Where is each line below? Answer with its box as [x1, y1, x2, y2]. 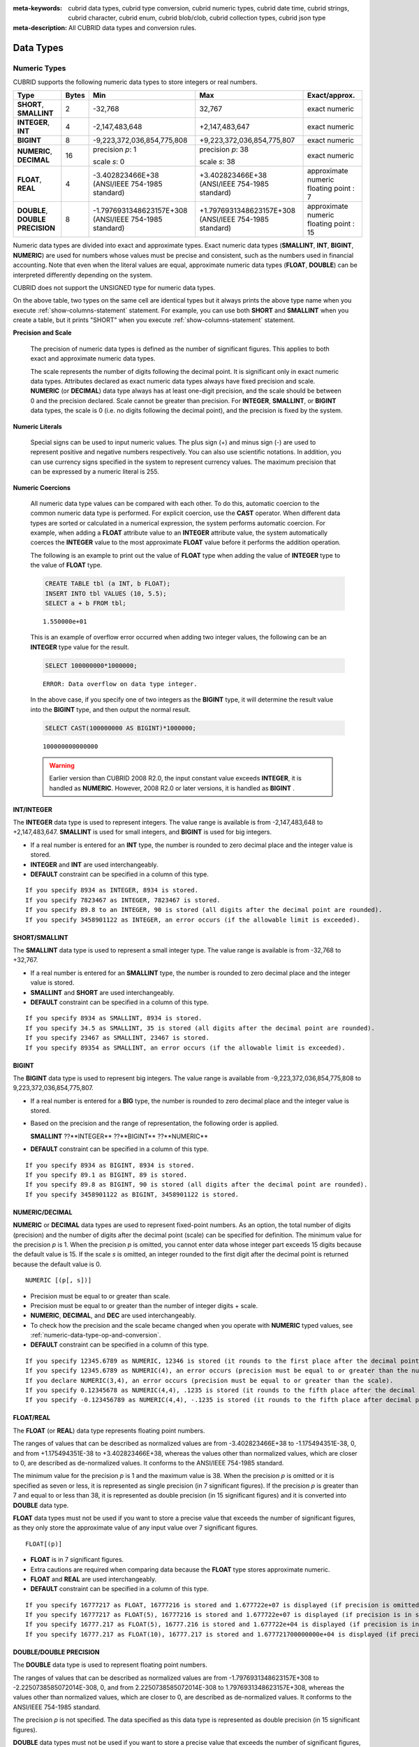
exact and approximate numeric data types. [30, 354, 156, 363]
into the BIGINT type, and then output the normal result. [30, 705, 191, 713]
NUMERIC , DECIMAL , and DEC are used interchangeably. [30, 1311, 196, 1320]
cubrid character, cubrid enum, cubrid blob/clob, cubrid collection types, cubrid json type [68, 14, 326, 22]
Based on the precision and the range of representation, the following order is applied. [30, 1119, 279, 1128]
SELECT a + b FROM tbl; [45, 600, 127, 607]
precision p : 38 [199, 145, 249, 154]
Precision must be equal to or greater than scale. [30, 1291, 171, 1300]
